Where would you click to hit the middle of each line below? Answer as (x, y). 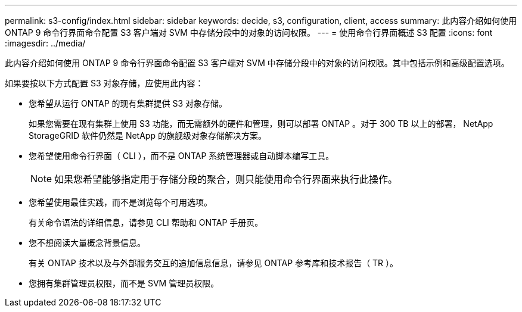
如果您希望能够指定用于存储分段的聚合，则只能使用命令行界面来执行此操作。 (226, 179)
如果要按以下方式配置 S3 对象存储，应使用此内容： (104, 83)
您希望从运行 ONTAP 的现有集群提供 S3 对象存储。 (128, 103)
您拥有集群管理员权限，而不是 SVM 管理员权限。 (124, 283)
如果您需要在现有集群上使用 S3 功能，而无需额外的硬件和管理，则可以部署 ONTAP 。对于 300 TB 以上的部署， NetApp (261, 124)
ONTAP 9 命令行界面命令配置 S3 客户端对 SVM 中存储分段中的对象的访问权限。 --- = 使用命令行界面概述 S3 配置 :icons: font (249, 32)
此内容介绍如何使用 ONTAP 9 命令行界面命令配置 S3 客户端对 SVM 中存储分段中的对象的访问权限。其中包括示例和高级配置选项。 (257, 63)
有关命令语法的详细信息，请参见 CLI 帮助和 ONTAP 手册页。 (146, 222)
